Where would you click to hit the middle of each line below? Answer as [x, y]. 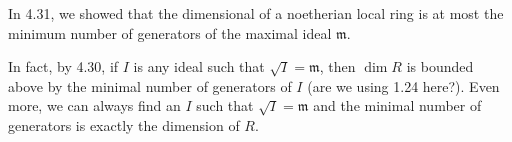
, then [337, 66]
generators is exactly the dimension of [124, 124]
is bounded [440, 66]
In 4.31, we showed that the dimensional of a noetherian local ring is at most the [256, 13]
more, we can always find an [94, 105]
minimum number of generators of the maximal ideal [170, 32]
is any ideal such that [199, 66]
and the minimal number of [397, 105]
